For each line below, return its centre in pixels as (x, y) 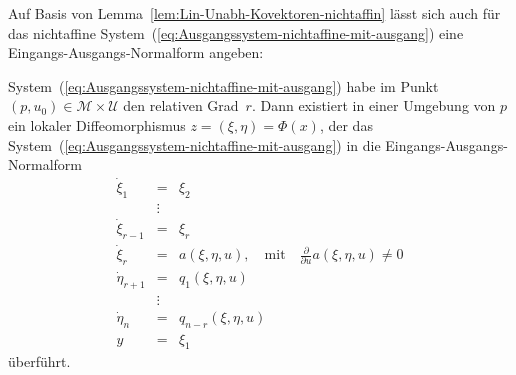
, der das (346, 124)
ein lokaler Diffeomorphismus (97, 124)
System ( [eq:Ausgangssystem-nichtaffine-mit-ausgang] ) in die (194, 144)
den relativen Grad (181, 105)
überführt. (39, 361)
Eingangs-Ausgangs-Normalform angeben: (136, 52)
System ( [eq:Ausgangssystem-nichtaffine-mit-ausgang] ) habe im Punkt (223, 85)
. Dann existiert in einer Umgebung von (373, 105)
